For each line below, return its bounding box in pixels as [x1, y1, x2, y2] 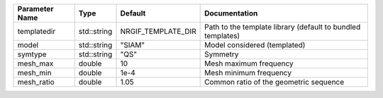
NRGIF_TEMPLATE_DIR [120, 27, 196, 36]
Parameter [17, 4, 54, 13]
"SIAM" [120, 40, 145, 49]
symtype [17, 49, 47, 59]
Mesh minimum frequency [204, 68, 292, 78]
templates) [204, 31, 240, 40]
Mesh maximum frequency [204, 59, 294, 68]
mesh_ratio [17, 78, 55, 87]
